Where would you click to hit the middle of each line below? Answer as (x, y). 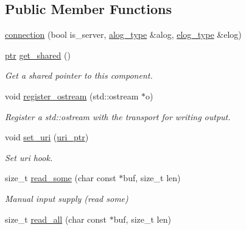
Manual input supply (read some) (67, 198)
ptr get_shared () (38, 55)
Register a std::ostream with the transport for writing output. (118, 116)
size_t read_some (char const (61, 178)
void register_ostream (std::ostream (72, 95)
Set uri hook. (29, 157)
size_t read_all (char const (56, 219)
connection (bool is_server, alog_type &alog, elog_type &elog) (123, 34)
